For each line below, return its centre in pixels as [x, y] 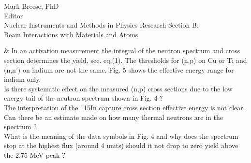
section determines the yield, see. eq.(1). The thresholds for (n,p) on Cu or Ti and [125, 60]
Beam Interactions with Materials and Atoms [71, 34]
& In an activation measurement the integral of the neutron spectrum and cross [122, 51]
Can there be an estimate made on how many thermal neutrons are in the [113, 117]
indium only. [22, 79]
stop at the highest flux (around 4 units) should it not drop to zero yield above [121, 145]
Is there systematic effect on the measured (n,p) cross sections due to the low [118, 88]
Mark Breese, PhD [31, 6]
